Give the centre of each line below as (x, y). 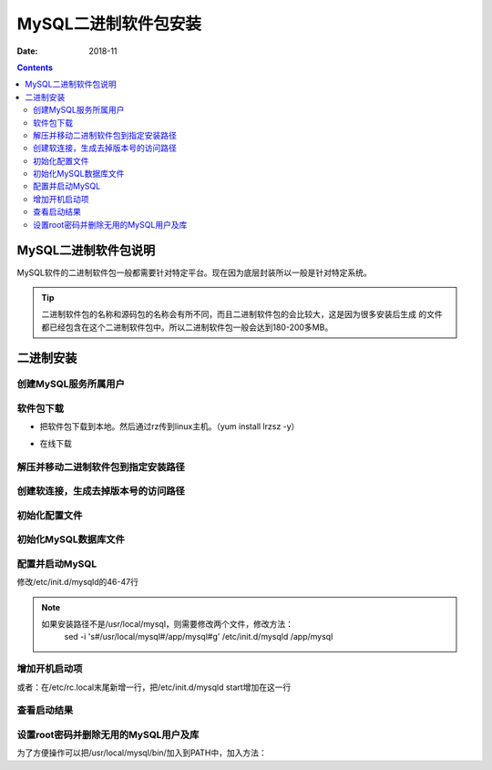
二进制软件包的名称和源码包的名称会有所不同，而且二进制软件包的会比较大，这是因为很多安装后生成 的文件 (242, 314)
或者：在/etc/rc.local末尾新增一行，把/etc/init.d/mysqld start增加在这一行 (154, 687)
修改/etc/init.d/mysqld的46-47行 (77, 582)
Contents (35, 67)
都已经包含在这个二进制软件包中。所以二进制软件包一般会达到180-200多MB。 (187, 327)
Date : (27, 51)
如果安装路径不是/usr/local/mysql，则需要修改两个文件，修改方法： (168, 623)
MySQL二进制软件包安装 (109, 24)
